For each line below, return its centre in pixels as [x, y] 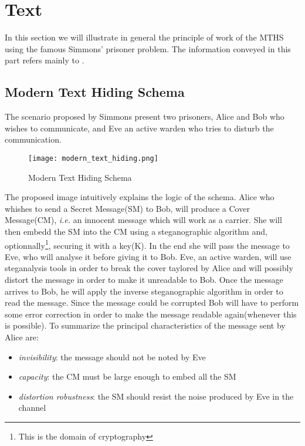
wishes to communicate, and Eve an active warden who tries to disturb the [139, 128]
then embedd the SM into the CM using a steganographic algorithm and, [136, 231]
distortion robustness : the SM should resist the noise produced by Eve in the [156, 396]
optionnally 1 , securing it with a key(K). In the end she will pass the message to [147, 244]
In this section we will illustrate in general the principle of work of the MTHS [144, 37]
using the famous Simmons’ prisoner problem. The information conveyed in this [148, 48]
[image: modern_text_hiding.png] [93, 158]
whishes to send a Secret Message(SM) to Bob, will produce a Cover [127, 208]
